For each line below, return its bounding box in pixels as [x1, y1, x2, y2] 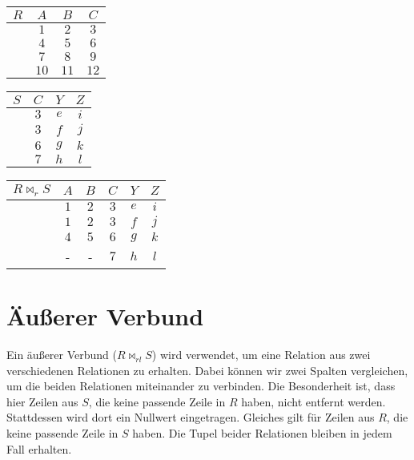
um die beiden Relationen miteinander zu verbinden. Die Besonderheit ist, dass [6, 377, 396, 394]
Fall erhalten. [6, 440, 72, 457]
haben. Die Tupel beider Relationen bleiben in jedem [132, 425, 392, 442]
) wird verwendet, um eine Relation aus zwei [151, 346, 371, 363]
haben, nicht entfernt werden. [241, 393, 386, 410]
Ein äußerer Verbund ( [6, 346, 118, 363]
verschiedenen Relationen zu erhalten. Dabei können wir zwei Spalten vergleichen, [6, 361, 408, 378]
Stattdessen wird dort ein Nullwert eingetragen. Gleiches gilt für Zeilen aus [6, 409, 375, 426]
